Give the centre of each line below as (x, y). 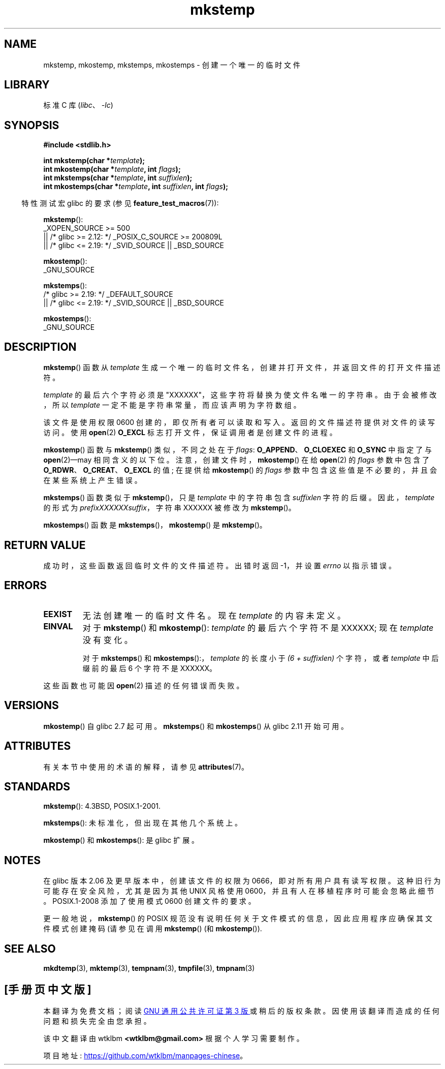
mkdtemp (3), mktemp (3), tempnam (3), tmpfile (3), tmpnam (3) (149, 968)
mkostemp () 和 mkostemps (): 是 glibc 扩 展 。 (121, 840)
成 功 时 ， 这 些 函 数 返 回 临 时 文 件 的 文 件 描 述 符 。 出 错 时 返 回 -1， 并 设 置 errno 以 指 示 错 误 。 (220, 565)
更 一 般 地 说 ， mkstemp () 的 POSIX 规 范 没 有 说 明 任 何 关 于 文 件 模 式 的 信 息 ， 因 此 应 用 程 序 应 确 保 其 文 (238, 919)
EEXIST (58, 614)
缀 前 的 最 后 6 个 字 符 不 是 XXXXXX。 (150, 668)
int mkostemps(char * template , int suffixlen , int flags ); (136, 187)
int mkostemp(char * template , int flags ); (112, 169)
